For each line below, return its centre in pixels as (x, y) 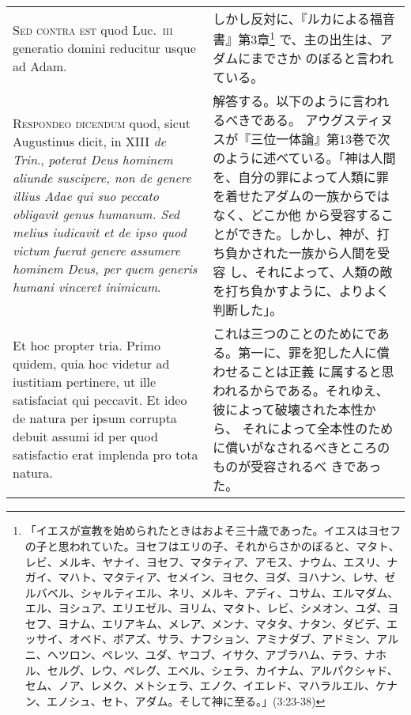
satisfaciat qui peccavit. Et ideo (100, 400)
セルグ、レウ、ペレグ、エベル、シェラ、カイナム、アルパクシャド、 (222, 670)
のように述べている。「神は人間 (304, 158)
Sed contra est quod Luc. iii (93, 29)
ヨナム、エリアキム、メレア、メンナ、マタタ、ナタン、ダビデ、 (222, 623)
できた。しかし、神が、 (307, 234)
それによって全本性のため (318, 429)
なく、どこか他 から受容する (297, 215)
